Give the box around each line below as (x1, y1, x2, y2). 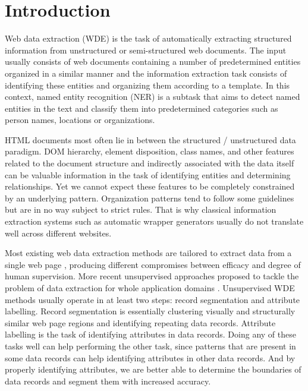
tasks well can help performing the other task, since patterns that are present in (5, 339, 296, 352)
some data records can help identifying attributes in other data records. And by (5, 351, 296, 364)
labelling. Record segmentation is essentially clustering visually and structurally (5, 305, 296, 317)
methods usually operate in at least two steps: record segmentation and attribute (5, 293, 300, 305)
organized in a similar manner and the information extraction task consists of (5, 67, 287, 79)
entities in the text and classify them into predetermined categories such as (5, 102, 278, 114)
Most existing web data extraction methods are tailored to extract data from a (5, 247, 292, 259)
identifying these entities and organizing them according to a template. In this (5, 78, 290, 91)
